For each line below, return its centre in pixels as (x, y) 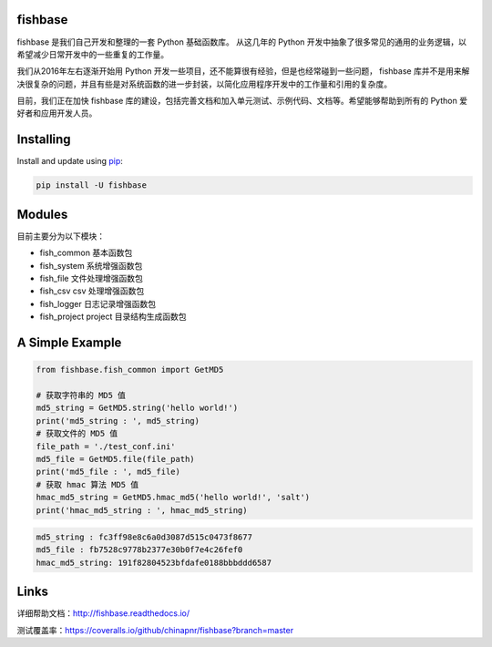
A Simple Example (69, 343)
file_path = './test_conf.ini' (106, 446)
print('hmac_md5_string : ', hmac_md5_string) (142, 510)
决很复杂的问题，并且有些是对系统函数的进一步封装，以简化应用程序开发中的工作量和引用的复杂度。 (204, 84)
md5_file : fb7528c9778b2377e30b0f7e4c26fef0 (139, 550)
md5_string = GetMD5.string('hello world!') (137, 408)
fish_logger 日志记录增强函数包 (98, 303)
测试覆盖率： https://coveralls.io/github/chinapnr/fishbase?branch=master (155, 630)
